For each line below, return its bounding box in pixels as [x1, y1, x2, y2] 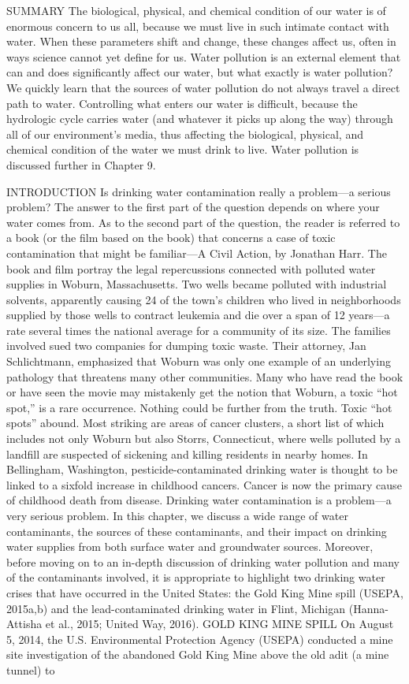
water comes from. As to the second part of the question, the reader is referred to [6, 214, 400, 230]
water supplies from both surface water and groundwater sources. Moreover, [6, 538, 374, 555]
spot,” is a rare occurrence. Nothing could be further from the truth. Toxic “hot [6, 399, 392, 415]
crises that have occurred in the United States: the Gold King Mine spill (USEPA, [6, 584, 403, 600]
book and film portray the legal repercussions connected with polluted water [6, 260, 376, 277]
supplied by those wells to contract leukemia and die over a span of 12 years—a [6, 307, 390, 323]
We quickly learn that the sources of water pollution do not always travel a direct [6, 79, 400, 95]
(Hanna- [348, 600, 389, 616]
